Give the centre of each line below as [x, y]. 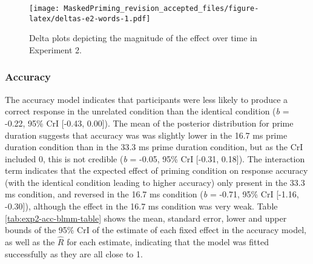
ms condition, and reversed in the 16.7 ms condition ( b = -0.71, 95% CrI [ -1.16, [152, 194]
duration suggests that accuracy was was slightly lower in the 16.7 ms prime [146, 135]
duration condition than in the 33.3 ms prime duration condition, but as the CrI [154, 147]
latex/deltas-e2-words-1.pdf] [90, 18]
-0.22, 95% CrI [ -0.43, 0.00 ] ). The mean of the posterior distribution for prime [149, 123]
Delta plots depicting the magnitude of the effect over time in [143, 38]
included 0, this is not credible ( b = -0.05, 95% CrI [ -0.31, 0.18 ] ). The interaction [155, 158]
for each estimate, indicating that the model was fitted [168, 242]
